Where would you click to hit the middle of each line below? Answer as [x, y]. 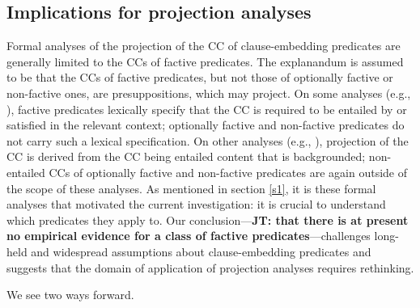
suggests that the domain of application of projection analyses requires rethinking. [210, 267]
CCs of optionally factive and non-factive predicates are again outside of [228, 172]
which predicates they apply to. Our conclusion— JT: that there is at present [208, 219]
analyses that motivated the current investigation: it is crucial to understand [196, 204]
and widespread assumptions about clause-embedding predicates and [201, 251]
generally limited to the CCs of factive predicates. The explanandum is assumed [205, 61]
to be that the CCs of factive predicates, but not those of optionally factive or [200, 77]
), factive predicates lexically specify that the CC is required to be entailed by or [207, 109]
